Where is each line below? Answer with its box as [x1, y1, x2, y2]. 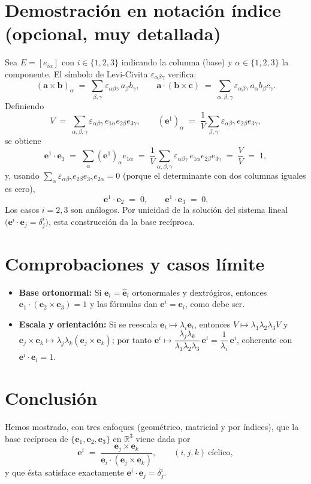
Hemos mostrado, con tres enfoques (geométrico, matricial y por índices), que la [5, 420, 299, 432]
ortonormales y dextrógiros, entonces [132, 285, 267, 298]
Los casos [5, 203, 40, 216]
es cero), [5, 182, 35, 195]
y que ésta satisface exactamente [5, 466, 124, 479]
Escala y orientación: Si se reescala [19, 318, 158, 330]
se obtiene [5, 134, 41, 147]
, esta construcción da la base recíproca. [48, 215, 195, 227]
